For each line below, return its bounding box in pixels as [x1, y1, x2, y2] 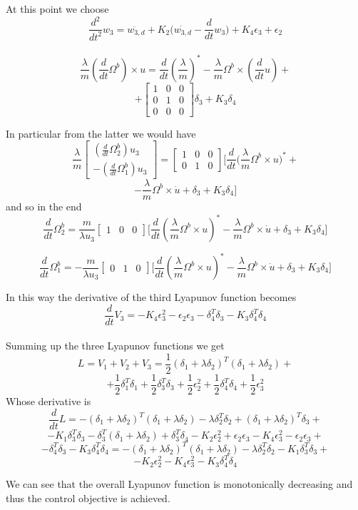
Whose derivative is [6, 393, 91, 408]
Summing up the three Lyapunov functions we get [6, 338, 225, 353]
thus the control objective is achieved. [6, 491, 170, 506]
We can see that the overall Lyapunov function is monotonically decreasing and [6, 476, 353, 491]
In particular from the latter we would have [6, 126, 196, 141]
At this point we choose [6, 1, 109, 16]
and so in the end [6, 199, 82, 214]
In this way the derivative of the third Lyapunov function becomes [6, 290, 297, 304]
